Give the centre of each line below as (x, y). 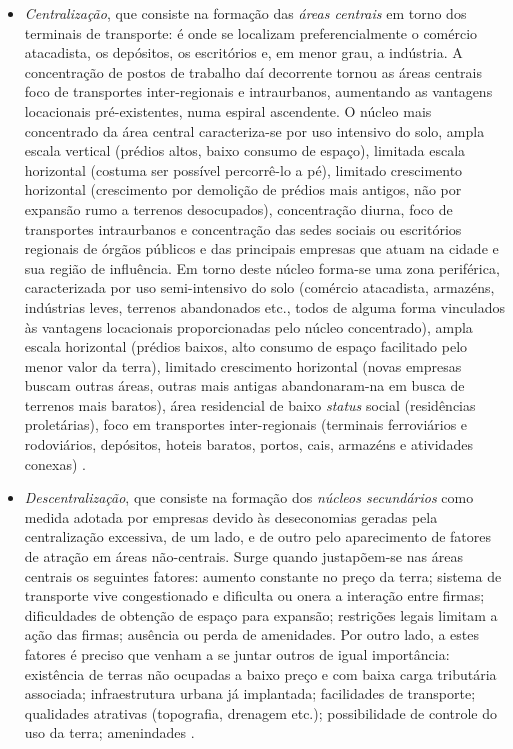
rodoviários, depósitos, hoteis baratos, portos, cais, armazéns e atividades (248, 444)
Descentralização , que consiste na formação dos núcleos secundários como (249, 497)
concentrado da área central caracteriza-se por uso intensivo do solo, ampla (254, 130)
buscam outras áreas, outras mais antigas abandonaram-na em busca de (244, 385)
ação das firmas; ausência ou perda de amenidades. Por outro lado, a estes (252, 634)
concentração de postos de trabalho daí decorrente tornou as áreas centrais (253, 71)
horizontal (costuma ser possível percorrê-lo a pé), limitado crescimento (243, 169)
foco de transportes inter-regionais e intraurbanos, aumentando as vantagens (258, 91)
